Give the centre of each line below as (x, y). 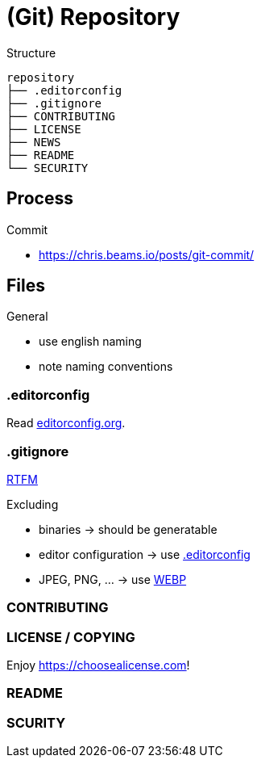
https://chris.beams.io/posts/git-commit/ (147, 254)
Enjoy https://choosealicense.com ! (98, 665)
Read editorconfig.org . (66, 423)
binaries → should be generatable (128, 529)
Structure (31, 52)
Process (40, 199)
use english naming (90, 342)
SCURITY (36, 722)
